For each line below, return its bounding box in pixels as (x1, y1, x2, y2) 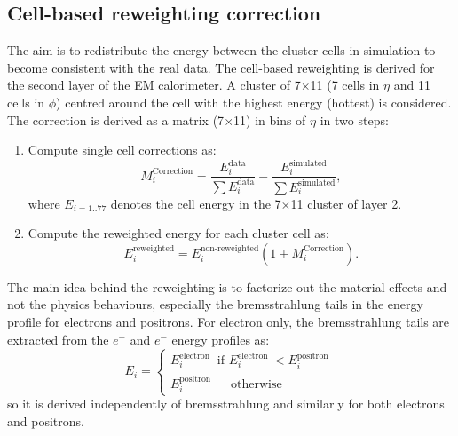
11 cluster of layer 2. (290, 194, 402, 212)
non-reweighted (200, 244, 259, 254)
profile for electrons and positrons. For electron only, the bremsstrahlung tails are (7, 313, 450, 331)
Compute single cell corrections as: (28, 140, 217, 159)
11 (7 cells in (310, 75, 380, 94)
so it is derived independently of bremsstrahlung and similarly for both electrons (7, 394, 445, 413)
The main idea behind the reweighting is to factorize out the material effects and (7, 277, 447, 296)
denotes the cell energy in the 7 (110, 194, 281, 212)
